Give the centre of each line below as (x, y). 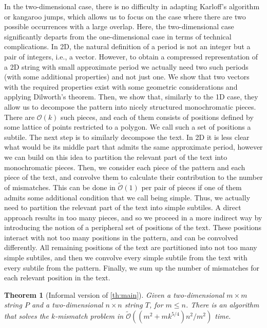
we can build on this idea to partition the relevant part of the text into (116, 157)
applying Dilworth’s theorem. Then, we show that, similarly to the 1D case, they (131, 97)
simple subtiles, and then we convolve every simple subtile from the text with (126, 258)
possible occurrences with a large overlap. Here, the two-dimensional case (119, 26)
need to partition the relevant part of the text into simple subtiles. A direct (123, 207)
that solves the (26, 316)
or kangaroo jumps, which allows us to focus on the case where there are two (125, 16)
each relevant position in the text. (57, 278)
